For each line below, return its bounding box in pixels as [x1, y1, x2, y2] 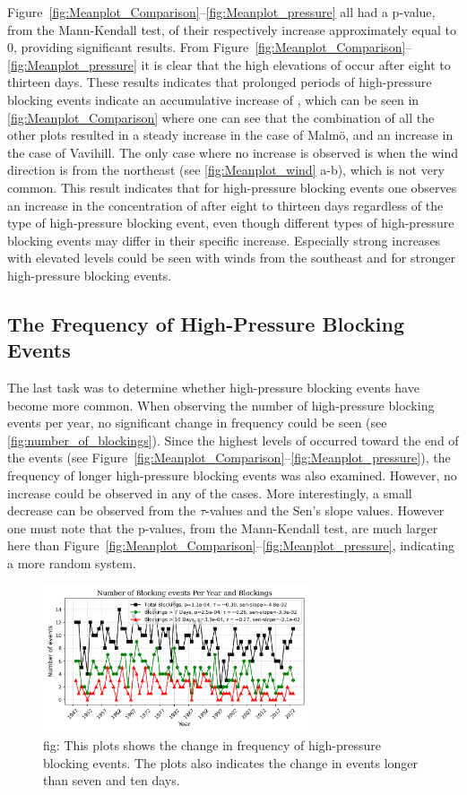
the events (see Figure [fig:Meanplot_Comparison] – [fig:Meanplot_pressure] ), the [7, 448, 451, 467]
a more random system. [7, 554, 136, 573]
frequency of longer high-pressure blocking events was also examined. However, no [7, 466, 457, 485]
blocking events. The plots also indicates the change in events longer [43, 753, 419, 772]
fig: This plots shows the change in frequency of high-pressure [43, 736, 382, 754]
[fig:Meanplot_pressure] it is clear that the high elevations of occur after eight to [7, 55, 451, 73]
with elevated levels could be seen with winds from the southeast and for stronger [7, 248, 455, 267]
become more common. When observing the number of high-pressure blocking [7, 395, 435, 414]
